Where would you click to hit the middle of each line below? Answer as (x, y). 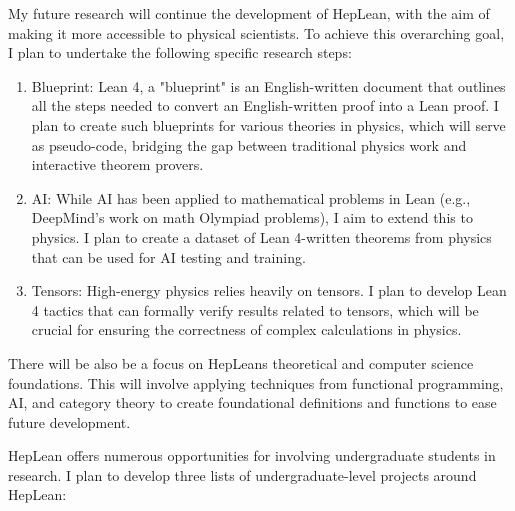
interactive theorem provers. (117, 164)
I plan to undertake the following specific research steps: (180, 52)
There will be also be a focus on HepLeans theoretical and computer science (241, 362)
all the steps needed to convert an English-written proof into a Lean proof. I (265, 105)
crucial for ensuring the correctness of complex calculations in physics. (246, 329)
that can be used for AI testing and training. (168, 256)
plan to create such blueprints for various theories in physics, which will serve (268, 124)
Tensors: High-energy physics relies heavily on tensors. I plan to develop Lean (269, 290)
